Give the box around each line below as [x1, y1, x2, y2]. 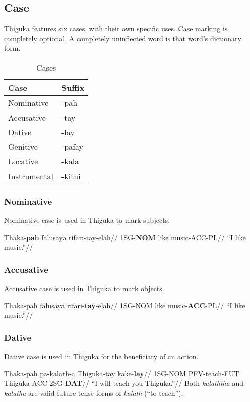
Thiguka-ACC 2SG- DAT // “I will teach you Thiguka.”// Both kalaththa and [4, 378, 244, 388]
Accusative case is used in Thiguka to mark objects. [4, 283, 164, 294]
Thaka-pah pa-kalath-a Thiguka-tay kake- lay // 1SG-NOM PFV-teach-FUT [4, 368, 239, 378]
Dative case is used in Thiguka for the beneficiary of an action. [4, 351, 199, 362]
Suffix [61, 81, 85, 93]
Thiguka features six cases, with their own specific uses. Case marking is [4, 23, 228, 34]
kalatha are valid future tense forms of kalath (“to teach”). [4, 387, 183, 398]
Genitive [8, 140, 38, 152]
